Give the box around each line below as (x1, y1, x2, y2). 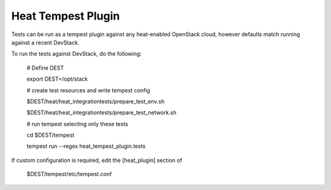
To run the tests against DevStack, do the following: (11, 50, 142, 57)
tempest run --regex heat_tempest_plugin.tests (26, 142, 146, 150)
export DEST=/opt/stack (26, 75, 88, 82)
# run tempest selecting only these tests (26, 120, 129, 128)
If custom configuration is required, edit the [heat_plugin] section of (11, 156, 183, 164)
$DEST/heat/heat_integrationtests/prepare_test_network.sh (26, 109, 177, 116)
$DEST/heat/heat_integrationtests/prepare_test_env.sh (26, 98, 165, 105)
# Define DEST (26, 64, 64, 71)
